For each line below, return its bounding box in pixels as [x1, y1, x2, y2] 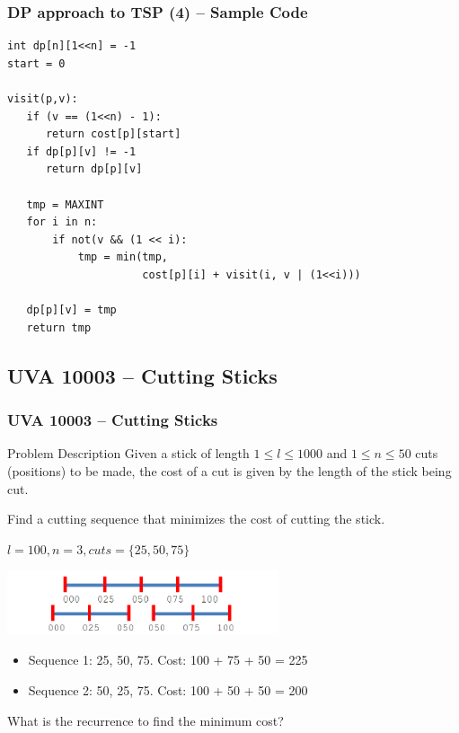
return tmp [26, 321, 92, 334]
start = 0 [7, 57, 66, 70]
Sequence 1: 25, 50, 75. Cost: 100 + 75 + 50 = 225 [28, 650, 308, 669]
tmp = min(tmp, [77, 251, 168, 264]
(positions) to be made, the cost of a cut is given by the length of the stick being [7, 461, 452, 480]
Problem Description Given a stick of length [7, 444, 250, 463]
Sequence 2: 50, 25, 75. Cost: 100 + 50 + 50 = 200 [28, 681, 308, 700]
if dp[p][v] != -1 [26, 145, 137, 158]
